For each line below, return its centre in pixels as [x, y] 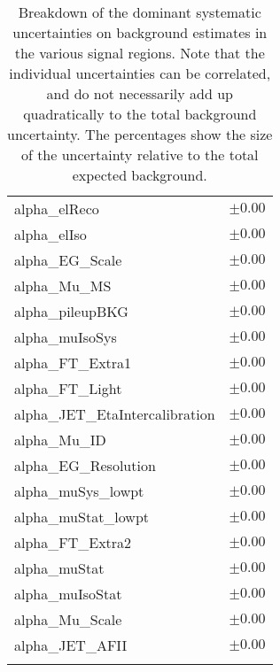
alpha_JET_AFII [71, 645]
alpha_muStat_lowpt [82, 517]
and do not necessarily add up [140, 93]
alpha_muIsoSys [66, 337]
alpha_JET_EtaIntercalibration [115, 414]
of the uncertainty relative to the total [140, 154]
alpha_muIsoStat [68, 594]
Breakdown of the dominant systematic [140, 12]
